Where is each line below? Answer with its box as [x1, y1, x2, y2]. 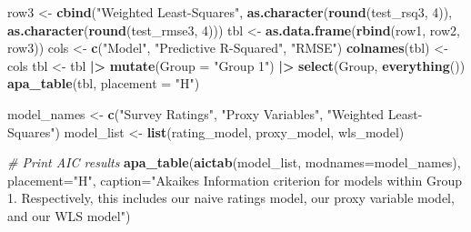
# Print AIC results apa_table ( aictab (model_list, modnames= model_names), [7, 153, 461, 172]
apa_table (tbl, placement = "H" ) [7, 74, 200, 93]
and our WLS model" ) [7, 206, 131, 225]
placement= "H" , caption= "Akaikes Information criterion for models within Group [7, 170, 463, 189]
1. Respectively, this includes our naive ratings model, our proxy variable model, [7, 188, 455, 207]
